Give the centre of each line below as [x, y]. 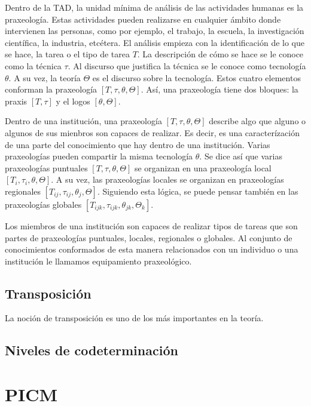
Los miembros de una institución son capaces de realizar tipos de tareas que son [151, 225]
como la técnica [33, 65]
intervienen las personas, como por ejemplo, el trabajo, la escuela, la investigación [155, 31]
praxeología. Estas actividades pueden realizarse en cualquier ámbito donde [143, 19]
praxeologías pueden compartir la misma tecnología [99, 156]
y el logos [73, 101]
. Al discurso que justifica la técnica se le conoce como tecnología [187, 65]
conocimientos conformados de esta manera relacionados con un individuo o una [152, 249]
